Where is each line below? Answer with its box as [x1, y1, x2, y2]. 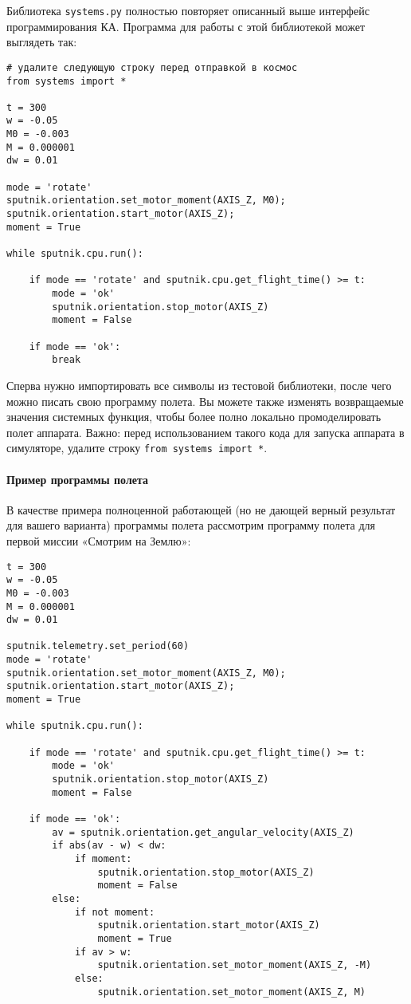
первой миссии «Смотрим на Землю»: [6, 532, 191, 549]
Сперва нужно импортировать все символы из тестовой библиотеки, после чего [6, 376, 392, 393]
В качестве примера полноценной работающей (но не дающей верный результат [6, 501, 396, 518]
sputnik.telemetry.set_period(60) [6, 640, 190, 652]
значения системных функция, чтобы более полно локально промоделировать [6, 408, 382, 425]
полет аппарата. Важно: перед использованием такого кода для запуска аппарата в [6, 423, 405, 440]
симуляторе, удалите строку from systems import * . [6, 439, 268, 456]
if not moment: [74, 906, 155, 918]
